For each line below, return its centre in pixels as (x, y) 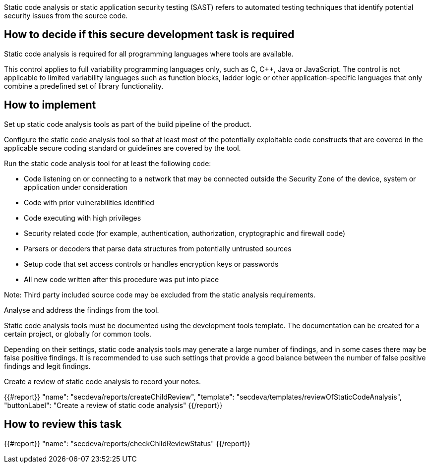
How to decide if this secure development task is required (149, 35)
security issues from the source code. (66, 16)
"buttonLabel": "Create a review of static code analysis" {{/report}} (113, 405)
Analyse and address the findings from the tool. (82, 310)
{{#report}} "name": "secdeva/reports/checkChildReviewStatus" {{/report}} (127, 443)
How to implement (50, 105)
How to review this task (63, 424)
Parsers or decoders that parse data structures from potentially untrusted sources (158, 248)
